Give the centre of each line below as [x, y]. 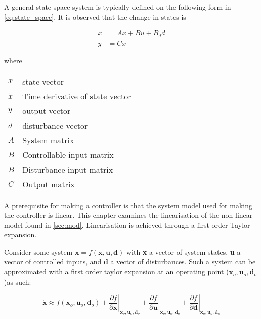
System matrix [48, 140]
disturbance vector [55, 125]
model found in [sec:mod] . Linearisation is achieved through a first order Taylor [127, 225]
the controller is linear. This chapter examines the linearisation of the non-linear [128, 215]
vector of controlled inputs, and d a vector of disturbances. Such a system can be [130, 262]
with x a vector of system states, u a [183, 251]
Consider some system [38, 251]
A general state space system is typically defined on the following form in [118, 7]
